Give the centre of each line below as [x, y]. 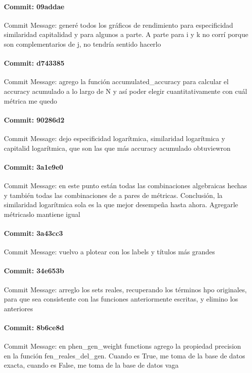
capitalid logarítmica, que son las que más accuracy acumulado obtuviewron [117, 148]
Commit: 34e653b [34, 271]
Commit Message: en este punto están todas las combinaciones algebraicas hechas [126, 185]
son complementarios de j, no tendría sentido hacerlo [82, 44]
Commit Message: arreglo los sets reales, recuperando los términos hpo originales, [126, 289]
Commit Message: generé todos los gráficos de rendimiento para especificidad [119, 25]
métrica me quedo [31, 100]
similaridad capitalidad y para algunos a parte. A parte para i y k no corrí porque [126, 34]
